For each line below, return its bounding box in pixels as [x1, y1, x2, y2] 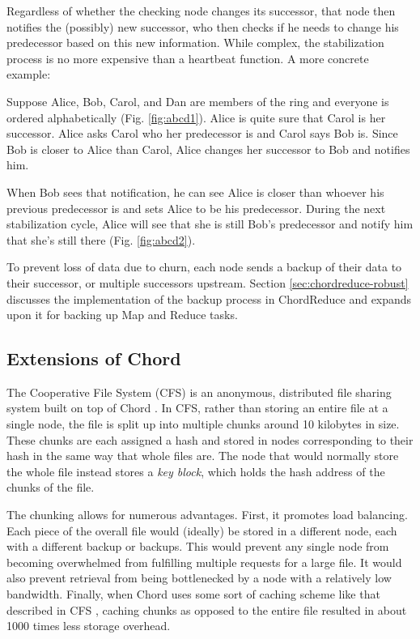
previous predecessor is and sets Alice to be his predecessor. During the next [6, 199, 386, 216]
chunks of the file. [6, 479, 95, 496]
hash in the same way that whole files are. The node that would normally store [6, 447, 399, 464]
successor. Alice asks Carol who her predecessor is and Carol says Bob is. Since [6, 125, 398, 142]
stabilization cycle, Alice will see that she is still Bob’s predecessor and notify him [6, 215, 414, 232]
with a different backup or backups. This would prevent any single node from [6, 538, 389, 555]
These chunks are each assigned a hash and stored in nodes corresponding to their [6, 431, 414, 448]
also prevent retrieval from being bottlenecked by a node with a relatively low [6, 569, 392, 586]
